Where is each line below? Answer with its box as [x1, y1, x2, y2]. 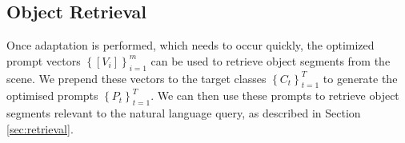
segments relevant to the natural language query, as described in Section [6, 105, 361, 121]
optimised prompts [6, 87, 98, 104]
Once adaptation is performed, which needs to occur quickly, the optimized [6, 37, 375, 54]
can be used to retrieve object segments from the [150, 52, 391, 69]
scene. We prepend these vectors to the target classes [6, 70, 267, 86]
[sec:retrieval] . [6, 120, 74, 137]
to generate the [323, 70, 398, 86]
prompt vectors [6, 52, 81, 69]
